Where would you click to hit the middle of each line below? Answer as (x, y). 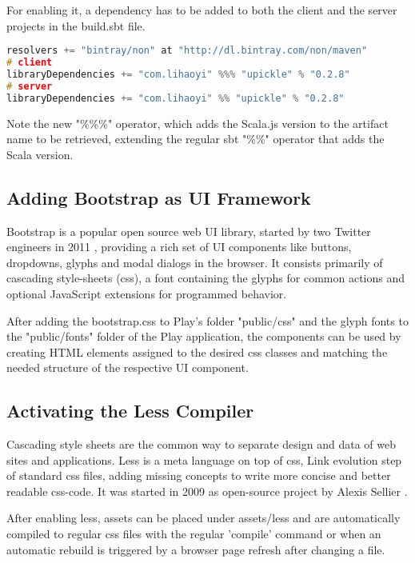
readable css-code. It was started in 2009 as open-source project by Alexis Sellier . (207, 491)
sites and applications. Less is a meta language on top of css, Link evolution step (204, 459)
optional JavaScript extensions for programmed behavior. (147, 293)
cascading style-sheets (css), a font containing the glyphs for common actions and (206, 278)
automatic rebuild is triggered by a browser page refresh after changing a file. (196, 549)
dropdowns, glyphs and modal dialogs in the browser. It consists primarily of (195, 262)
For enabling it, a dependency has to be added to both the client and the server (202, 10)
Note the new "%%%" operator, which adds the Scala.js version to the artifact (198, 123)
